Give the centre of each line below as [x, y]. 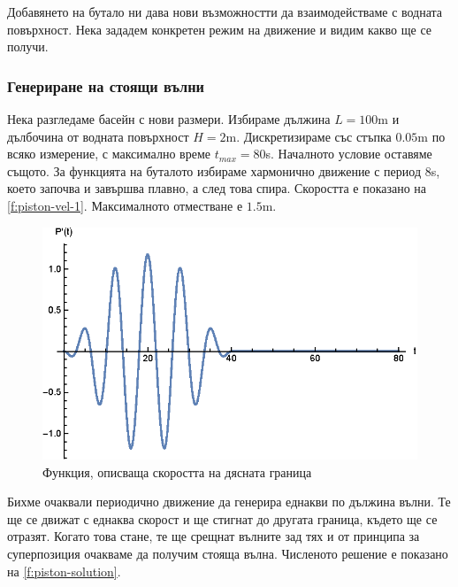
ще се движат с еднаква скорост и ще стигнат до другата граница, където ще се [222, 518]
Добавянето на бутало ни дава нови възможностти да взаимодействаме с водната [225, 12]
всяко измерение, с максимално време [109, 154]
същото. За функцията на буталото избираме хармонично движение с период [214, 170]
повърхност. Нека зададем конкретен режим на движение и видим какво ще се [220, 29]
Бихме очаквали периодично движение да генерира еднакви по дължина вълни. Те [229, 502]
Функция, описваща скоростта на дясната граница [177, 471]
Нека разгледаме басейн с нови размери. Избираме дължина [169, 119]
